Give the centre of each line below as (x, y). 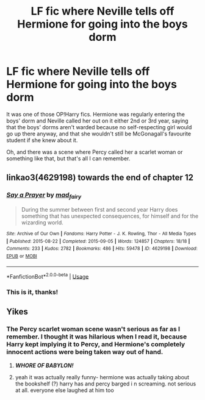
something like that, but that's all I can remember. (68, 158)
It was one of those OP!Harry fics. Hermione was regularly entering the (95, 114)
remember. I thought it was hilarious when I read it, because (97, 337)
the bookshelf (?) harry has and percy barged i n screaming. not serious (106, 384)
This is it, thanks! (32, 292)
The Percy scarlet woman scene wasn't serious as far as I (93, 329)
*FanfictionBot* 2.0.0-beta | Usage (48, 276)
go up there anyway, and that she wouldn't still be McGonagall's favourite (99, 134)
